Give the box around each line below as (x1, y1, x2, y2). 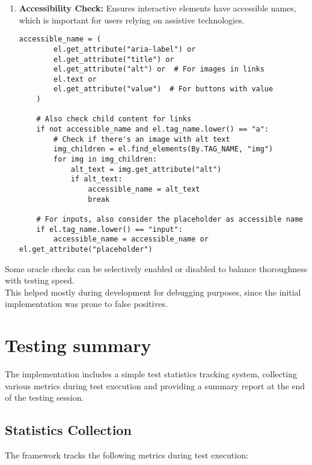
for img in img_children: (54, 155, 157, 164)
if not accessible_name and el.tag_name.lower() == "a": (36, 125, 269, 134)
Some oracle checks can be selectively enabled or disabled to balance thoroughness (5, 262, 308, 275)
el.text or (54, 74, 97, 84)
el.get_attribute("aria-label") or (54, 44, 196, 53)
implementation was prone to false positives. (5, 297, 168, 310)
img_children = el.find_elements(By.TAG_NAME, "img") (54, 145, 274, 154)
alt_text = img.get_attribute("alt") (70, 165, 222, 174)
